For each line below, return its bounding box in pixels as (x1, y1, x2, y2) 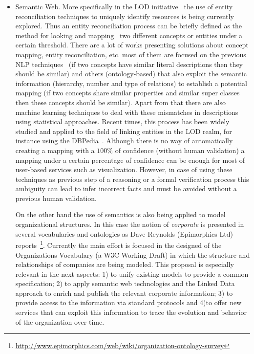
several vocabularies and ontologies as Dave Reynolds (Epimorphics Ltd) (15, 228, 233, 239)
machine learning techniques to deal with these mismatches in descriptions (15, 107, 238, 117)
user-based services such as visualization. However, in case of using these (15, 164, 233, 175)
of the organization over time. (15, 316, 105, 327)
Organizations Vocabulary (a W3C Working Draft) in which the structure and (15, 249, 250, 260)
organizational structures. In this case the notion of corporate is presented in (15, 219, 244, 229)
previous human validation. (15, 193, 97, 203)
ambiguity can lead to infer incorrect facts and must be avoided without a (15, 183, 237, 194)
